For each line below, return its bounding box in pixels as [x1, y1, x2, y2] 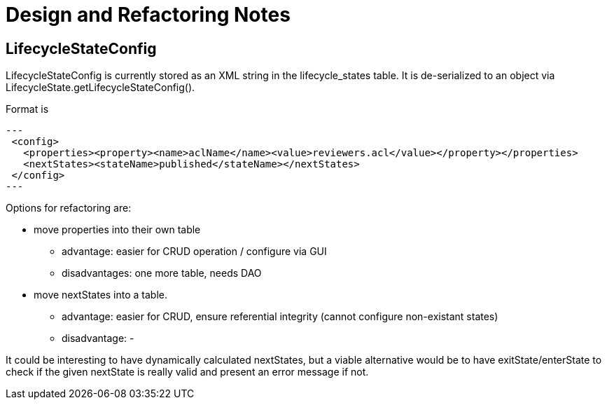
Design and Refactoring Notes [6, 3, 291, 27]
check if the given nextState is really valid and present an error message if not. [6, 366, 369, 378]
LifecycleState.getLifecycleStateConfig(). [6, 81, 195, 94]
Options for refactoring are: [6, 202, 132, 214]
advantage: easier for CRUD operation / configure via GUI [62, 245, 327, 258]
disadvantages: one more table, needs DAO [62, 267, 262, 280]
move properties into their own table [34, 224, 201, 236]
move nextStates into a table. [34, 289, 168, 301]
